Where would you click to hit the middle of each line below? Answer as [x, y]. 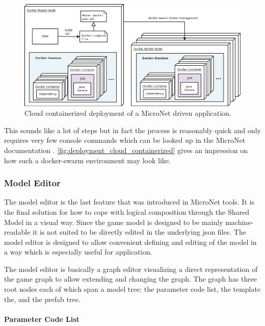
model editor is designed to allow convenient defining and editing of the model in [130, 242]
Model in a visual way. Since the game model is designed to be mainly [114, 222]
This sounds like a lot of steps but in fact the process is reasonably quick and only [132, 130]
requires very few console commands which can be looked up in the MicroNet [125, 140]
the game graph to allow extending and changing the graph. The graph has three [131, 279]
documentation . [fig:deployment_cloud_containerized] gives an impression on [126, 150]
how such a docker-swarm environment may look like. [87, 160]
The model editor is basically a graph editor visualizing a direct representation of [131, 269]
